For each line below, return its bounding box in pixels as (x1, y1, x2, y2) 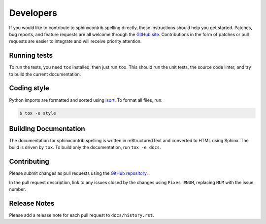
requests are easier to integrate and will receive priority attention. (9, 38, 142, 44)
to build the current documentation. (9, 71, 81, 77)
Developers (9, 7, 58, 18)
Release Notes (9, 199, 55, 207)
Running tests (9, 51, 53, 60)
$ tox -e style (19, 110, 56, 116)
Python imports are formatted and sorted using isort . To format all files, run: (9, 97, 163, 103)
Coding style (9, 84, 49, 92)
